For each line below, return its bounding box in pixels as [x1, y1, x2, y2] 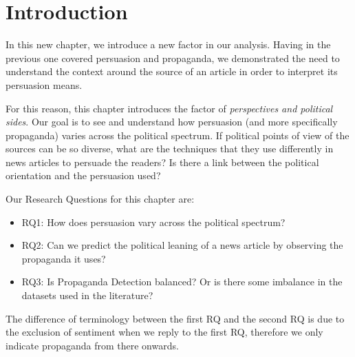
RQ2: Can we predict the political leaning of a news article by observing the [21, 238, 343, 252]
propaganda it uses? [21, 251, 106, 265]
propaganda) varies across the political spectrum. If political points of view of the [6, 127, 349, 142]
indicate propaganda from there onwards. [6, 338, 179, 352]
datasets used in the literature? [21, 288, 153, 303]
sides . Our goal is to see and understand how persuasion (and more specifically [6, 114, 338, 129]
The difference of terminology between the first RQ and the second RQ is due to [6, 311, 345, 325]
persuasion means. [6, 77, 83, 92]
